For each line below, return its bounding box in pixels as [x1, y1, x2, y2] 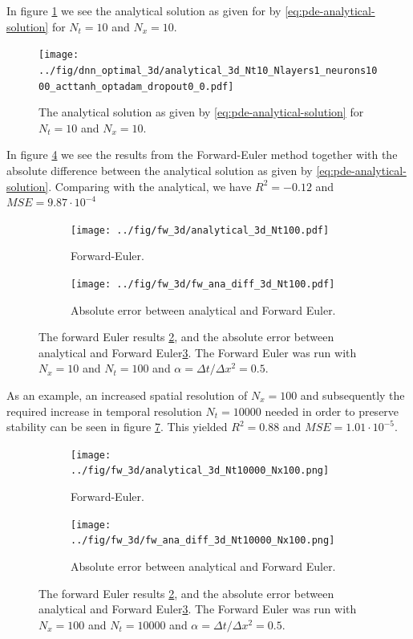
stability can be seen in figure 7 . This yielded [6, 418, 228, 435]
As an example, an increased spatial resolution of [6, 387, 248, 403]
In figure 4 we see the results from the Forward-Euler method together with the [6, 146, 398, 163]
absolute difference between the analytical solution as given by [6, 161, 313, 178]
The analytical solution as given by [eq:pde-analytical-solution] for [38, 104, 364, 120]
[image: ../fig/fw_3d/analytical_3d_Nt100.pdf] [71, 224, 330, 236]
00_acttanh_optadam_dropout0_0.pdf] [38, 80, 234, 92]
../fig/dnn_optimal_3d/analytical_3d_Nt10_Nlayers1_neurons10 [38, 64, 378, 76]
